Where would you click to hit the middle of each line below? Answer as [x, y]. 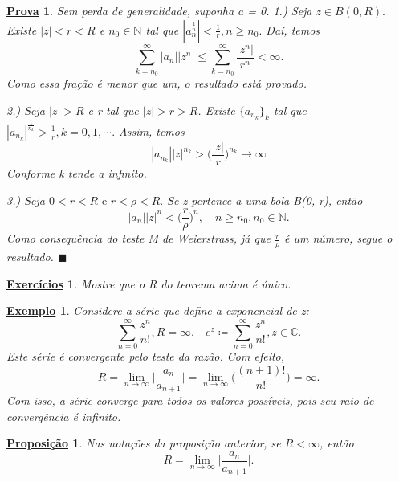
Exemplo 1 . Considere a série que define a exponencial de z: [158, 310]
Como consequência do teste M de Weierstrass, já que [138, 238]
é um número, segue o [338, 238]
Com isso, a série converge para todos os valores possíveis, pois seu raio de [190, 400]
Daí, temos [293, 29]
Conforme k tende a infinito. [77, 172]
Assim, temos [152, 131]
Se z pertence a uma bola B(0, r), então [265, 200]
